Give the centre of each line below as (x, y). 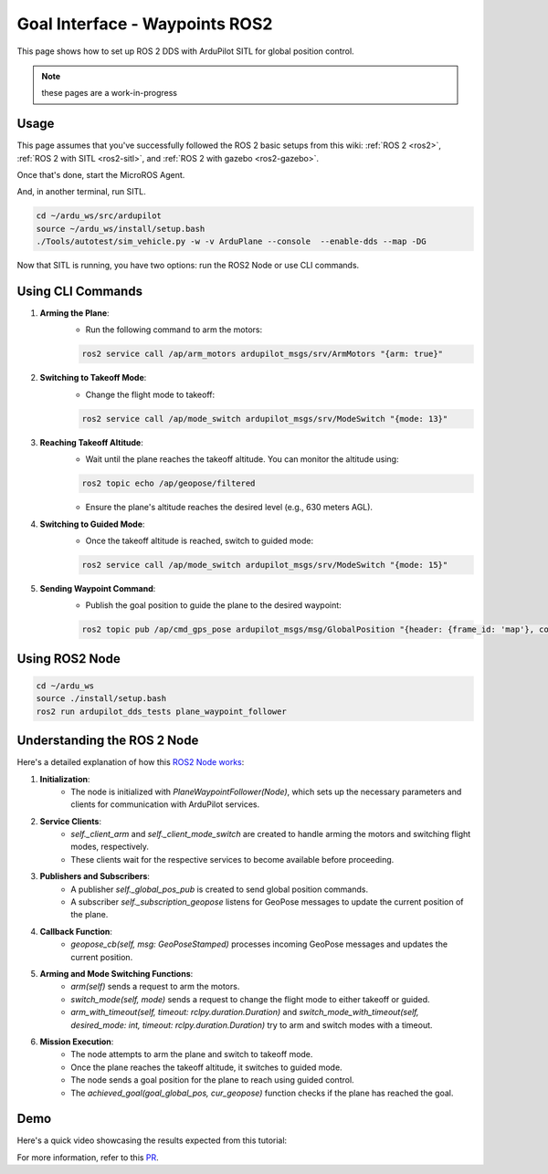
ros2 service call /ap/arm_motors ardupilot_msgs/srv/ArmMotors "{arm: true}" (262, 354)
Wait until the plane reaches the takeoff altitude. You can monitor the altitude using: (242, 459)
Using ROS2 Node (68, 659)
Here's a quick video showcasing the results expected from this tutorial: (152, 1140)
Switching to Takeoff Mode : (93, 378)
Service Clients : (71, 821)
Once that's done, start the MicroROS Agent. (101, 175)
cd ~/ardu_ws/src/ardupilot (99, 216)
